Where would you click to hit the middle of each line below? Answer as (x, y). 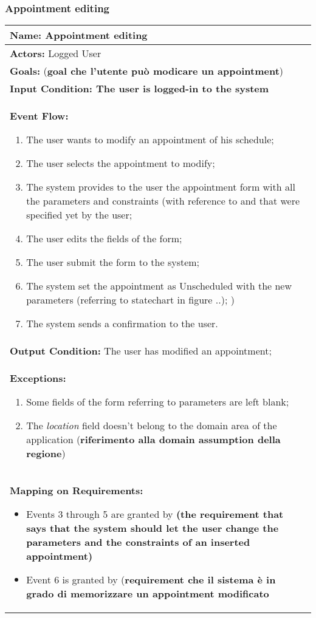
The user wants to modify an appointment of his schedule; (150, 140)
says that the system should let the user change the (153, 528)
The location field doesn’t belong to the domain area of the (152, 426)
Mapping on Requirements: (77, 491)
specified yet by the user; (79, 215)
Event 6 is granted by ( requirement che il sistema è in (151, 580)
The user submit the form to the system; (113, 262)
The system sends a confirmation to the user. (122, 324)
